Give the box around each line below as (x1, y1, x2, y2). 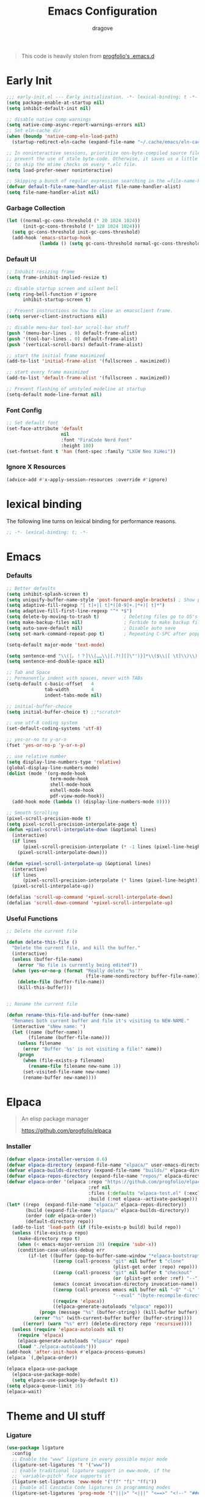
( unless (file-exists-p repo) (12, 1230, 88, 1236)
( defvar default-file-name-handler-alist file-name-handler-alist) (6, 184, 182, 190)
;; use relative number (6, 753, 67, 759)
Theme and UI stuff (6, 1409, 106, 1423)
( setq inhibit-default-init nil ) (6, 105, 92, 111)
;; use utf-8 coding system (6, 720, 78, 726)
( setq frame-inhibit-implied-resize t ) (6, 274, 108, 280)
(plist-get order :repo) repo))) (112, 1264, 198, 1270)
